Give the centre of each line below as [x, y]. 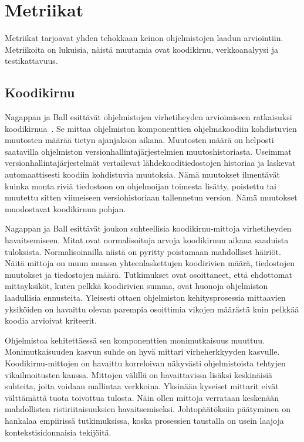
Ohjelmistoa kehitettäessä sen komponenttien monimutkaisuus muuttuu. [135, 340]
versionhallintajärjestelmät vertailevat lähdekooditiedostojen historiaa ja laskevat [150, 163]
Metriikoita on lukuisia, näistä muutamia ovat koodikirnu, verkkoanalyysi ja [141, 49]
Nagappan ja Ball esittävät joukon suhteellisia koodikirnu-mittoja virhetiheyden [148, 228]
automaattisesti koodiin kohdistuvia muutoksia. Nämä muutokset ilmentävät [143, 174]
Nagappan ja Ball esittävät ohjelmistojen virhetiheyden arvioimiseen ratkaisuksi [148, 117]
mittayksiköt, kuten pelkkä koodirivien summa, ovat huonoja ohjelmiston [136, 286]
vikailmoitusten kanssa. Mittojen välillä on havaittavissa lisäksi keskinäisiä [139, 374]
